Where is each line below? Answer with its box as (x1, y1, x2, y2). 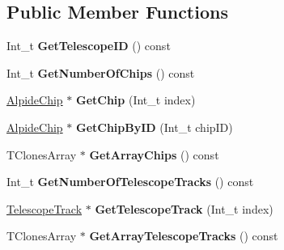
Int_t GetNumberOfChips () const (6, 64, 195, 81)
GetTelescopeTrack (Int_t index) (95, 200, 273, 217)
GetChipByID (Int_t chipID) (75, 118, 233, 135)
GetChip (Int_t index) (75, 91, 196, 108)
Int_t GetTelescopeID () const (6, 37, 171, 54)
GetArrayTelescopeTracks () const (89, 227, 278, 244)
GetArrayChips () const (89, 146, 219, 163)
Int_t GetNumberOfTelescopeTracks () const (6, 173, 254, 190)
